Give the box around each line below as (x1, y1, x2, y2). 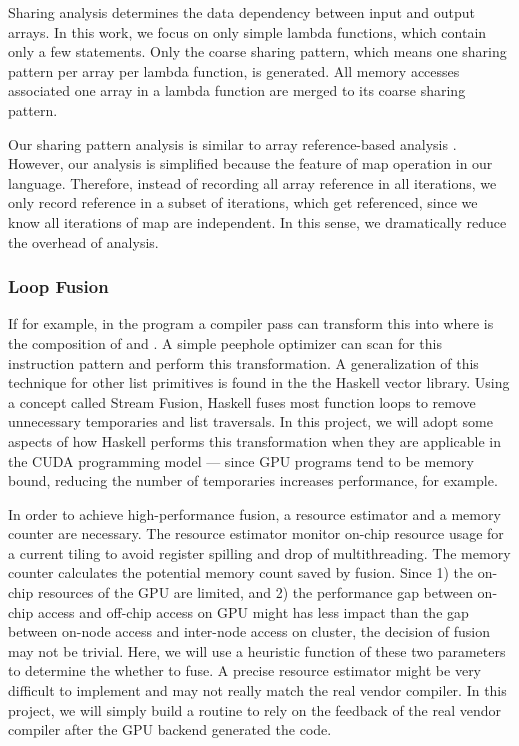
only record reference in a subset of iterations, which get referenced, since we (8, 192, 478, 213)
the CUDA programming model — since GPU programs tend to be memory (8, 450, 474, 471)
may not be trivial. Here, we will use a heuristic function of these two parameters (8, 640, 506, 661)
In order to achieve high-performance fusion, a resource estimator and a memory (8, 503, 501, 524)
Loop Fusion (8, 274, 109, 299)
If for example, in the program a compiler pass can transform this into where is (8, 313, 494, 334)
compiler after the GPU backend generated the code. (8, 719, 332, 740)
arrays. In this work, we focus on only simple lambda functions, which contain (8, 21, 487, 42)
